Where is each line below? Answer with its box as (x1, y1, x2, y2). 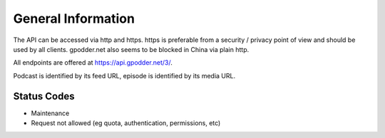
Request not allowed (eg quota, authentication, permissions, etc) (31, 119, 221, 127)
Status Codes (13, 90, 75, 102)
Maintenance (31, 109, 70, 117)
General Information (13, 11, 135, 26)
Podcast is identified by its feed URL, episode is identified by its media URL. (13, 71, 235, 80)
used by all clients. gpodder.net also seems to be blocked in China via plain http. (13, 45, 250, 53)
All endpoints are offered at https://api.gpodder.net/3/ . (13, 58, 173, 67)
